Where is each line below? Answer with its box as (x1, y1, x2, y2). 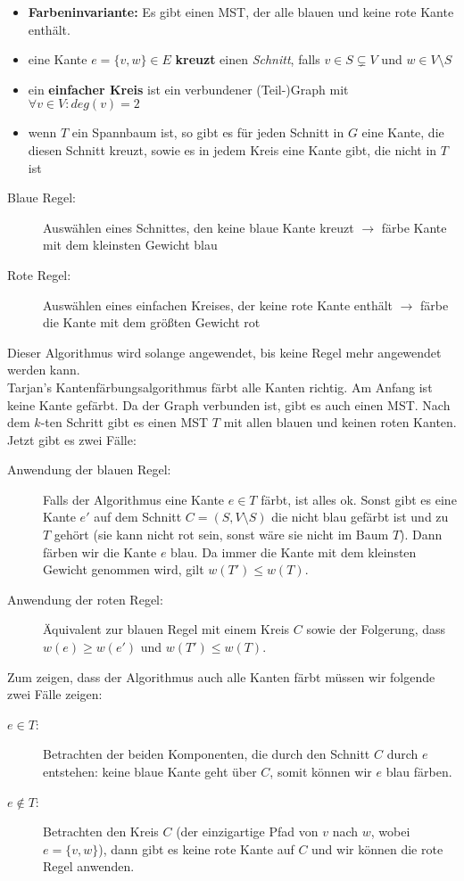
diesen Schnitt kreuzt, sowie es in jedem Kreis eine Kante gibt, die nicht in (28, 140, 437, 159)
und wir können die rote (311, 839, 443, 858)
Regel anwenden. (43, 857, 135, 876)
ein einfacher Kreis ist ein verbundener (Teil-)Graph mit (28, 79, 349, 98)
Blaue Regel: (7, 188, 76, 207)
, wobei (370, 822, 410, 841)
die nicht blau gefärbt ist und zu (271, 507, 449, 526)
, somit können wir (269, 762, 372, 780)
